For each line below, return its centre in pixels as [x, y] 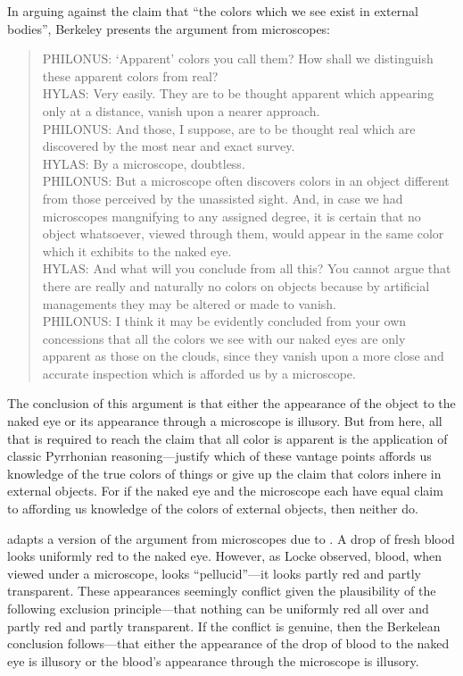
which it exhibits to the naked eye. [137, 250]
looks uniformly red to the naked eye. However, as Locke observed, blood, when [225, 556]
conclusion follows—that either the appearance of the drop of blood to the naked [228, 643]
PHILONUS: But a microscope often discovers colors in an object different [246, 181]
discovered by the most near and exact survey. [169, 146]
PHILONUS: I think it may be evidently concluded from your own [224, 321]
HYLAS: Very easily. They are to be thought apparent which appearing [238, 93]
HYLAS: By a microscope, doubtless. [144, 163]
